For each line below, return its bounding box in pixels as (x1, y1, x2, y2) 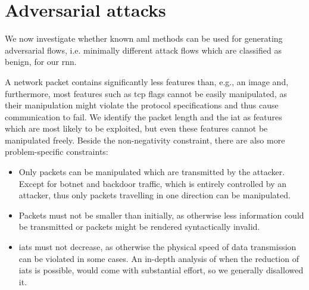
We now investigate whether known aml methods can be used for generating (5, 32, 283, 45)
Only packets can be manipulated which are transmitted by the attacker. (18, 166, 285, 178)
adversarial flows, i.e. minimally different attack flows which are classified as (5, 43, 282, 56)
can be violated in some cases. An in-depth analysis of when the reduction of (18, 252, 299, 264)
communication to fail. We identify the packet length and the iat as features (5, 110, 282, 123)
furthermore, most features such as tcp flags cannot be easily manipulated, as (5, 87, 287, 99)
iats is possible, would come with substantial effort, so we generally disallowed (18, 264, 304, 276)
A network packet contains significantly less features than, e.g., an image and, (5, 75, 289, 88)
